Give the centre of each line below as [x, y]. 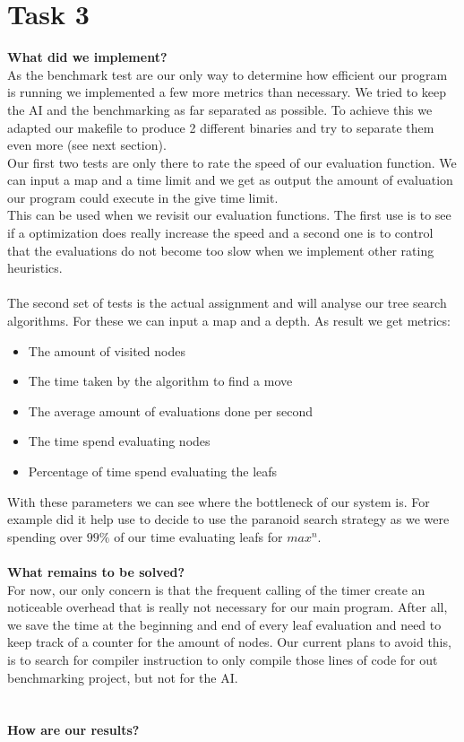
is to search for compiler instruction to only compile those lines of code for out [223, 659]
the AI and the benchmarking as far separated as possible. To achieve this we [220, 109]
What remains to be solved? [96, 571]
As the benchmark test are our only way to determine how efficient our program [228, 74]
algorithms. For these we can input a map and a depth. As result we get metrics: [229, 321]
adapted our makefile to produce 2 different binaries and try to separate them [221, 127]
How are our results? [73, 730]
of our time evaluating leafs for [198, 536]
